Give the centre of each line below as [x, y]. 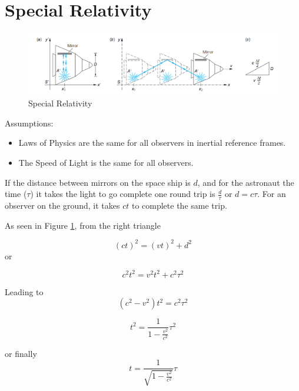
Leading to [24, 291]
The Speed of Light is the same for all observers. [106, 162]
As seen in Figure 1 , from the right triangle [83, 225]
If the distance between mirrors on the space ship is [98, 182]
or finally [21, 353]
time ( [16, 194]
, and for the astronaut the [246, 182]
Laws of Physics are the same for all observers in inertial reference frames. [152, 143]
